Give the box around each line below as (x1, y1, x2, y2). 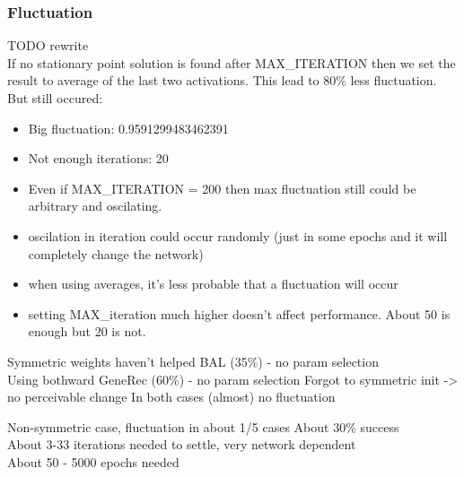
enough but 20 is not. (28, 322, 146, 341)
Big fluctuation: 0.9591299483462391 (28, 118, 229, 137)
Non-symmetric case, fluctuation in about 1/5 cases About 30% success (7, 417, 399, 436)
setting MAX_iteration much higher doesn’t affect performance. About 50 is (28, 304, 451, 323)
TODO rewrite (7, 36, 89, 55)
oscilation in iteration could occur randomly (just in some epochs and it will (28, 226, 448, 245)
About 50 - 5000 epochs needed (7, 452, 179, 471)
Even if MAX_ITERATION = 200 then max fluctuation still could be (28, 178, 416, 197)
